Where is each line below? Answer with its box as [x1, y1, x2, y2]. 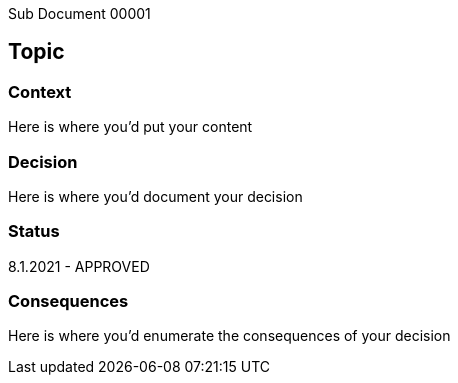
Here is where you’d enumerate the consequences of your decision [8, 327, 451, 345]
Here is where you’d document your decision [8, 187, 303, 205]
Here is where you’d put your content [8, 118, 253, 136]
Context [8, 81, 72, 102]
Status [8, 221, 60, 242]
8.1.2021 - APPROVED [8, 257, 150, 275]
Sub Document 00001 [8, 5, 151, 22]
